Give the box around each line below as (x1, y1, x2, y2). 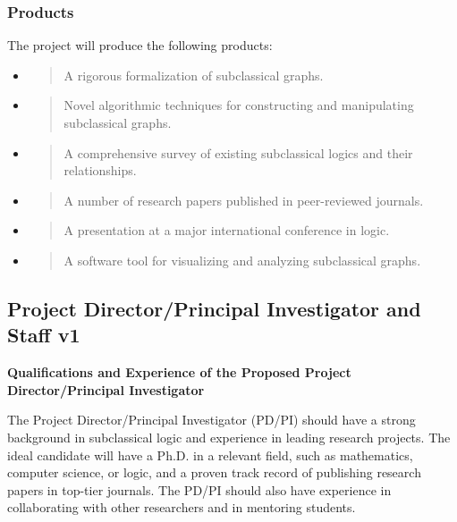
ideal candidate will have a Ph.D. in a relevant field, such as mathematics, (7, 445, 413, 464)
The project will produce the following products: (7, 36, 273, 55)
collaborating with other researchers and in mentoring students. (7, 498, 356, 517)
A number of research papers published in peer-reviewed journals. (63, 190, 424, 209)
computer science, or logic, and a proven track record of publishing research (7, 463, 421, 482)
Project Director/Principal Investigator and (7, 294, 421, 322)
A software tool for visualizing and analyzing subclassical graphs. (63, 250, 421, 269)
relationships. (63, 161, 137, 180)
